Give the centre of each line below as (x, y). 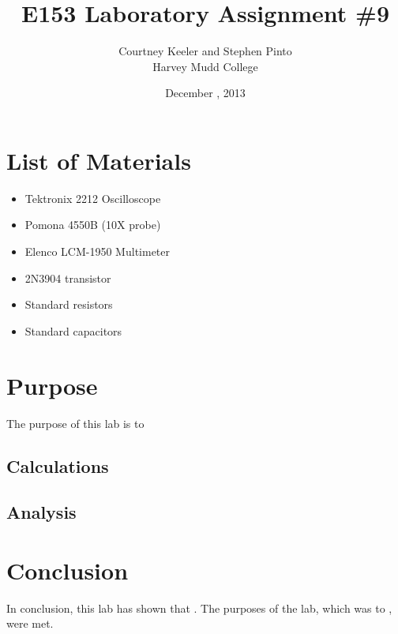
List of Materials (99, 160)
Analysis (41, 512)
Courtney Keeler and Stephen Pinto (205, 51)
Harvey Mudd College (205, 66)
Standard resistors (69, 304)
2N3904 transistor (68, 278)
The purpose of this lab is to (75, 423)
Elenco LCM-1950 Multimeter (98, 251)
